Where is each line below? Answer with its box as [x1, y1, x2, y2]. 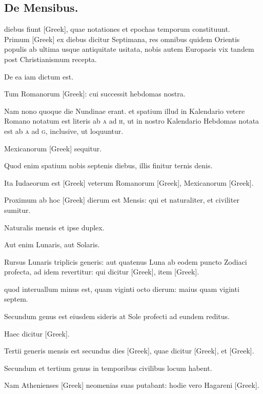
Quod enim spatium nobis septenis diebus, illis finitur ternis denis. [4, 160, 213, 171]
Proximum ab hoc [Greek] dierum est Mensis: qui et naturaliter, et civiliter [4, 194, 239, 205]
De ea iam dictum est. [4, 71, 74, 82]
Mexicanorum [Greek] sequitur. [4, 143, 102, 153]
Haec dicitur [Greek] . [4, 328, 70, 339]
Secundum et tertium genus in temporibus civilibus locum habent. [4, 362, 212, 373]
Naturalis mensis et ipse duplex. [4, 222, 105, 232]
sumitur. [4, 204, 31, 215]
